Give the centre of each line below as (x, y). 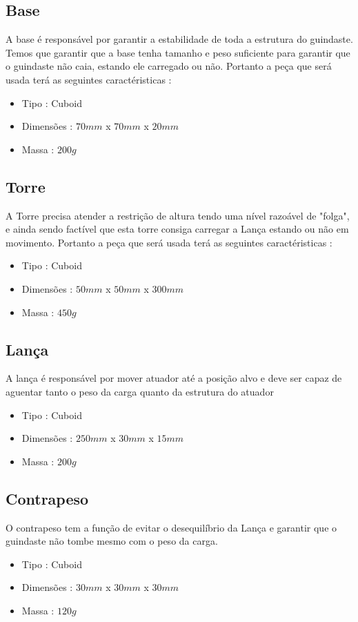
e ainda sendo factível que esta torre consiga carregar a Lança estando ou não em (177, 229)
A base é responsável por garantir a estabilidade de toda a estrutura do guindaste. (179, 39)
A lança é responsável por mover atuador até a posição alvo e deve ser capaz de (174, 378)
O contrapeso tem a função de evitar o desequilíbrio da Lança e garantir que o (171, 527)
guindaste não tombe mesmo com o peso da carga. (112, 541)
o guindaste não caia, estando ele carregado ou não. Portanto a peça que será (169, 66)
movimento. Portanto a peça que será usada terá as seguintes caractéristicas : (169, 242)
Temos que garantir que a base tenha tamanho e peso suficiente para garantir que (178, 52)
